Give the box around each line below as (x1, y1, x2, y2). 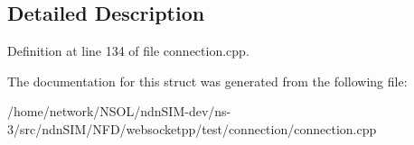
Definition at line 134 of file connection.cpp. (7, 41, 249, 60)
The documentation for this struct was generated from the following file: (7, 71, 408, 90)
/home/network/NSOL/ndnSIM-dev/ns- (7, 102, 231, 121)
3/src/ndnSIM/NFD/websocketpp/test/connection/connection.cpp (7, 119, 377, 138)
